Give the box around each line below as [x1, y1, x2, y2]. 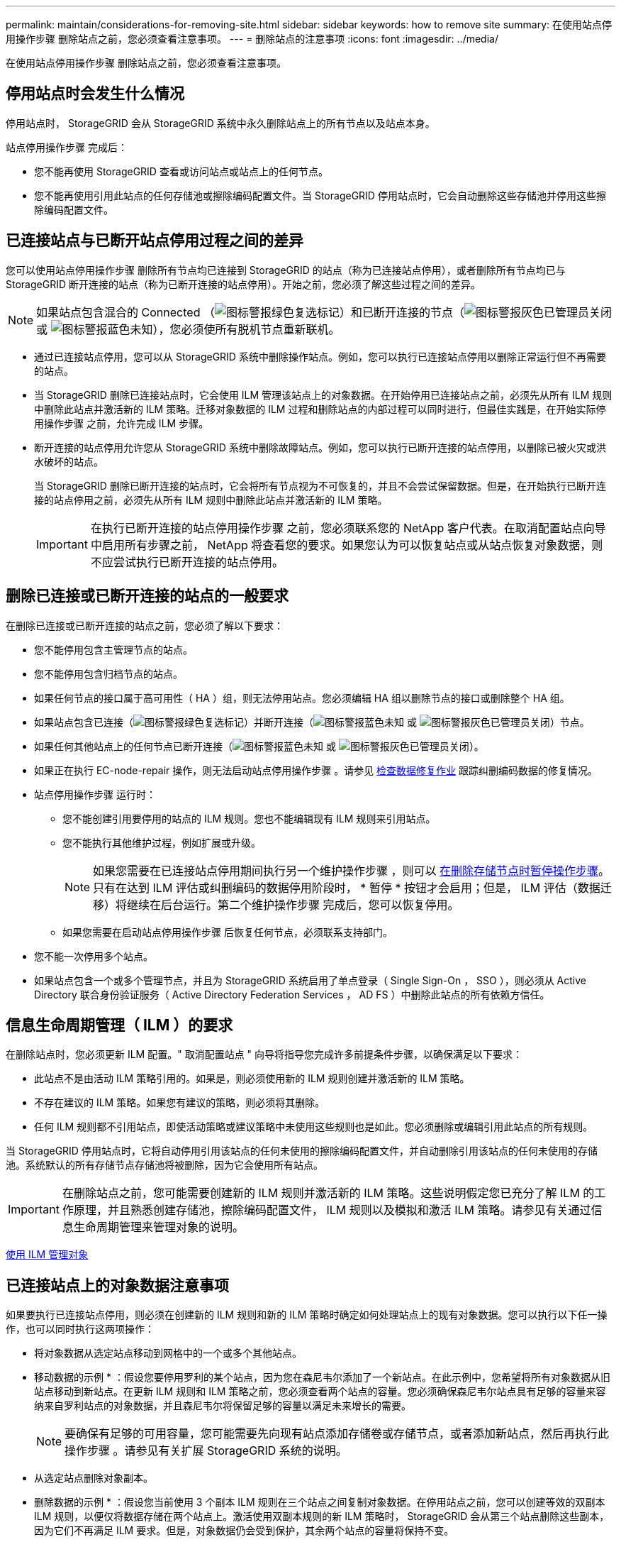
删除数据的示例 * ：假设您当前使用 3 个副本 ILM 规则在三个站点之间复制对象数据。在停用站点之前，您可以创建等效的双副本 [34, 1496, 605, 1509]
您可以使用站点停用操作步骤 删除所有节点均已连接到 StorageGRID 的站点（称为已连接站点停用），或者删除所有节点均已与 [6, 263, 566, 276]
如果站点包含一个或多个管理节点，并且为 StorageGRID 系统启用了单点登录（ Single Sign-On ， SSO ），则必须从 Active [34, 974, 587, 986]
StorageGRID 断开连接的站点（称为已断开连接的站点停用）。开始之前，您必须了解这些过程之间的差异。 [6, 277, 481, 290]
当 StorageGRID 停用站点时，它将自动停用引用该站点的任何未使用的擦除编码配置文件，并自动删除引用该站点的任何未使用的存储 [6, 1145, 598, 1157]
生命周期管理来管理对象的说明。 [73, 1220, 244, 1235]
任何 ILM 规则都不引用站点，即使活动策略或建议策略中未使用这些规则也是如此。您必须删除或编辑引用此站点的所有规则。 [34, 1120, 593, 1133]
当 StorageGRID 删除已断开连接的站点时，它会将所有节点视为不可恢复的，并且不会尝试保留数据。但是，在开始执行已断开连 [34, 479, 606, 492]
